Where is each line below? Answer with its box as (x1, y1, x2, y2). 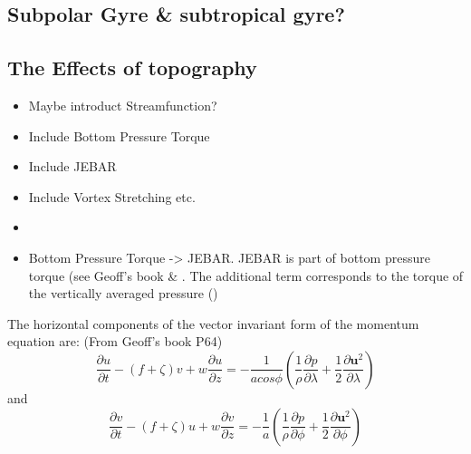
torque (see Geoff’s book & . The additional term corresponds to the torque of (28, 266, 464, 285)
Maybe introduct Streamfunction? (28, 95, 217, 114)
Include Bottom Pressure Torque (28, 126, 210, 145)
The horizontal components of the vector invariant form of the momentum (7, 314, 419, 333)
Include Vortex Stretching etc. (28, 187, 196, 206)
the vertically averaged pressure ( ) (28, 284, 218, 303)
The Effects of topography (7, 53, 257, 82)
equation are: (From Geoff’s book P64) (7, 332, 223, 351)
